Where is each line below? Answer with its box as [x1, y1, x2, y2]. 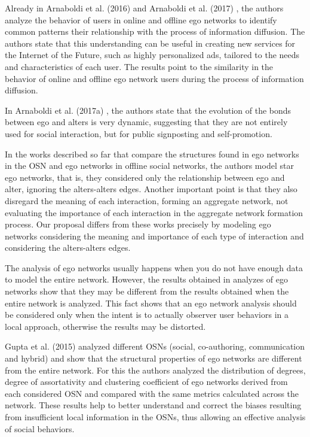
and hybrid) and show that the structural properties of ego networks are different [5, 352, 302, 365]
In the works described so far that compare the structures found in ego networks [5, 147, 299, 160]
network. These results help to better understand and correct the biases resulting [5, 399, 302, 411]
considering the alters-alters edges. [5, 241, 131, 254]
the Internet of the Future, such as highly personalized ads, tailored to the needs [5, 48, 300, 61]
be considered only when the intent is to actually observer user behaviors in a [5, 308, 289, 321]
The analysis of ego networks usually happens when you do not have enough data [5, 261, 303, 274]
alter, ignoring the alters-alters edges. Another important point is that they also [5, 183, 297, 195]
